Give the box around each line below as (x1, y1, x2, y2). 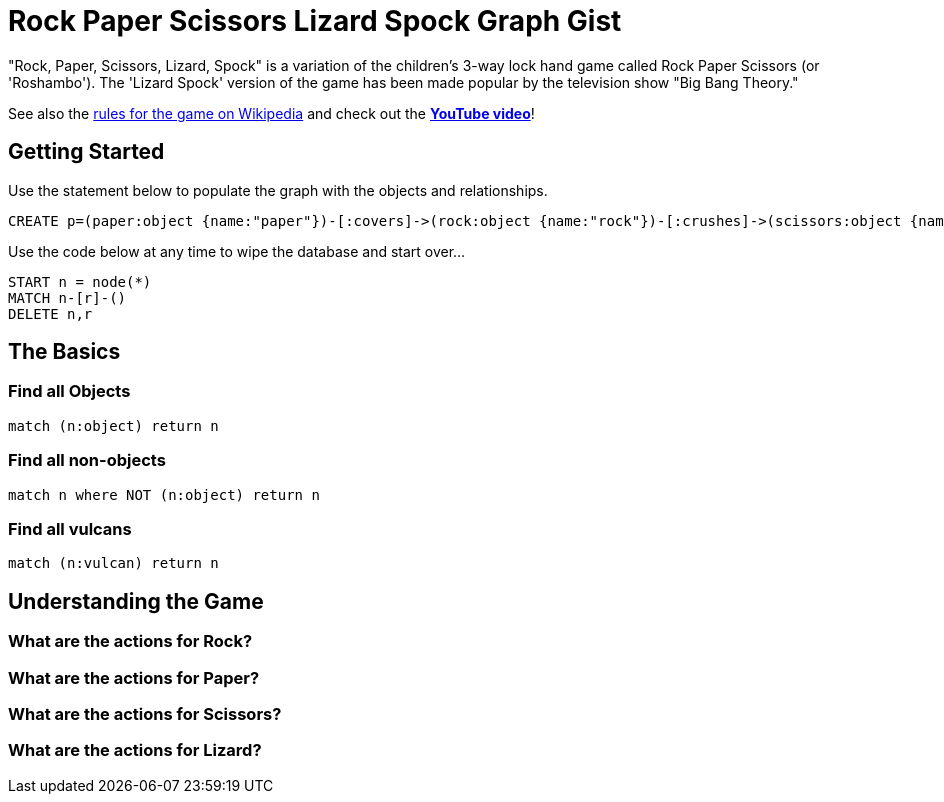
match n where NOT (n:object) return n (8, 486, 320, 503)
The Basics (8, 339, 121, 365)
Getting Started (8, 139, 165, 165)
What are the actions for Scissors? (8, 703, 282, 724)
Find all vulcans (8, 518, 132, 539)
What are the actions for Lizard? (8, 740, 262, 761)
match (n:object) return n (8, 417, 219, 434)
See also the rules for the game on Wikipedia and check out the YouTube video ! (8, 104, 535, 122)
